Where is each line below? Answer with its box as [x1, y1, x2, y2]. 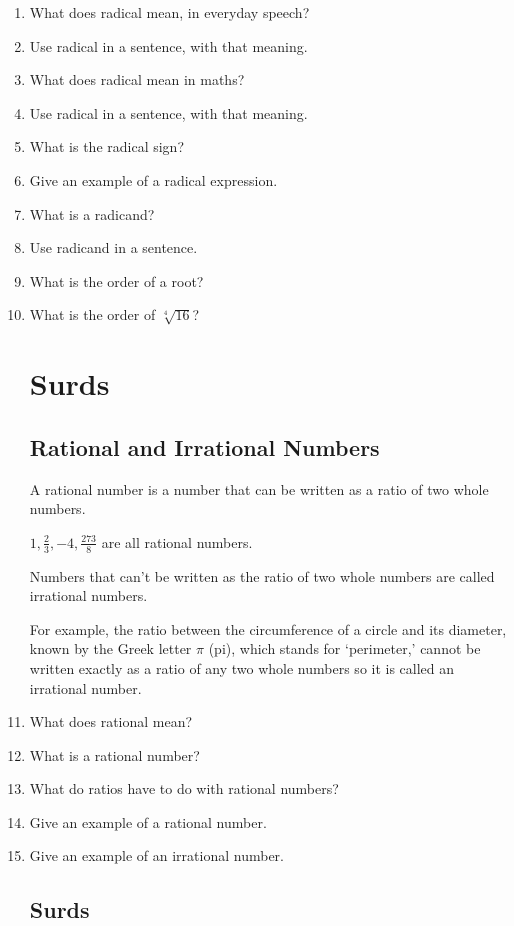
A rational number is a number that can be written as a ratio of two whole [29, 478, 489, 499]
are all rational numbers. [101, 531, 253, 552]
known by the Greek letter [29, 638, 192, 659]
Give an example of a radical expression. [29, 169, 278, 190]
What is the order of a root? [29, 270, 204, 291]
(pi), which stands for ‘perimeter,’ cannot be [208, 638, 481, 659]
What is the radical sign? [29, 136, 184, 157]
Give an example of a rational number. [29, 811, 267, 832]
